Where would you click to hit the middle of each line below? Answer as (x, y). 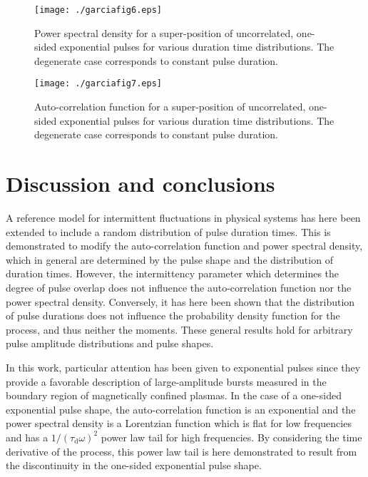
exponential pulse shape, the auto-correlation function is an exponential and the (181, 409)
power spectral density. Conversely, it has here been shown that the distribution (180, 301)
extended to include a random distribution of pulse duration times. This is (168, 231)
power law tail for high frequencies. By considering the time (231, 437)
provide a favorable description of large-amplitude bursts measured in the (166, 381)
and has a (27, 437)
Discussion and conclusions (140, 184)
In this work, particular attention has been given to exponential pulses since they (183, 367)
